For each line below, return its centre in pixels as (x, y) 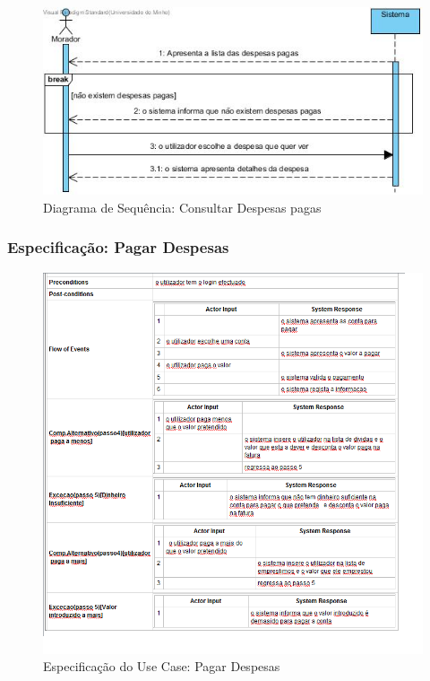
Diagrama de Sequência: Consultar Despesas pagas (182, 207)
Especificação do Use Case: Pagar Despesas (162, 666)
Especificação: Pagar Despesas (118, 247)
